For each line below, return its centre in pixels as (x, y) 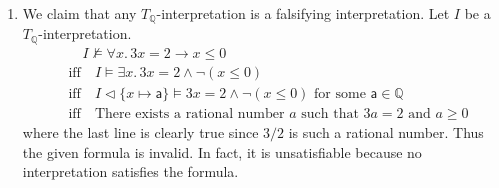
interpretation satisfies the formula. (130, 171)
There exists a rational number (189, 114)
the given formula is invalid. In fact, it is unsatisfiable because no (222, 151)
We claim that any (79, 13)
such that (330, 114)
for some (340, 93)
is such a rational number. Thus (386, 132)
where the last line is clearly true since (140, 132)
